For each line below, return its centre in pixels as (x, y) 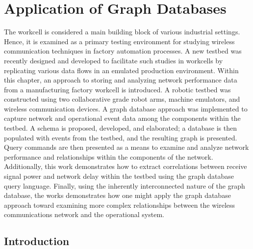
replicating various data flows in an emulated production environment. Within (121, 70)
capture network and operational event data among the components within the (122, 118)
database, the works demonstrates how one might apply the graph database (117, 195)
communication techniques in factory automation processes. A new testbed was (123, 51)
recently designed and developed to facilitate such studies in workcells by (114, 60)
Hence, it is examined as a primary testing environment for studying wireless (119, 41)
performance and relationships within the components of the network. (109, 156)
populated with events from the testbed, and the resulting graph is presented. (121, 137)
